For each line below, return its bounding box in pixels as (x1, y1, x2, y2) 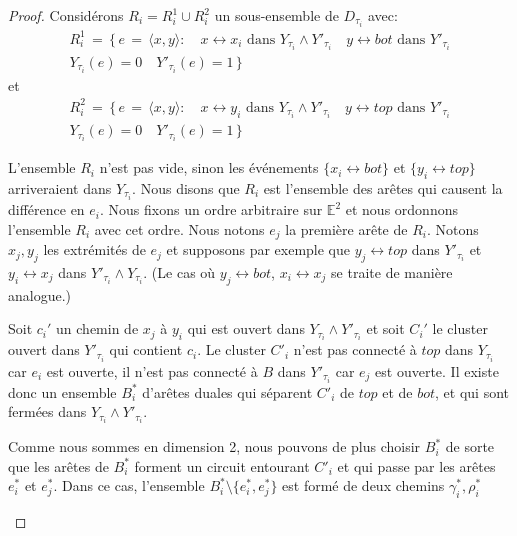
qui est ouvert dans (187, 318, 305, 339)
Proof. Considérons (8, 5, 124, 25)
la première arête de (285, 218, 408, 239)
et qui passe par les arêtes (337, 455, 496, 476)
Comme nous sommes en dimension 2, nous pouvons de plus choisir (8, 436, 421, 457)
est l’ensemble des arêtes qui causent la (263, 177, 503, 198)
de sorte (445, 436, 495, 457)
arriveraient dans (8, 177, 112, 198)
